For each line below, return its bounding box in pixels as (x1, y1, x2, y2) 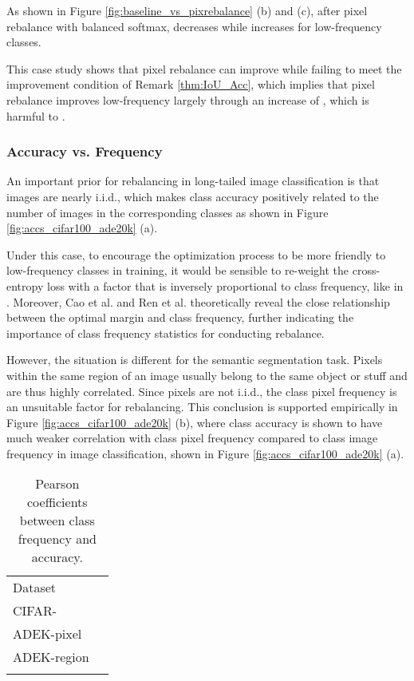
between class (19, 511, 95, 530)
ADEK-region (13, 647, 89, 667)
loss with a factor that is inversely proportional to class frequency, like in (46, 277, 404, 294)
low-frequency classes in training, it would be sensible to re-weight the (6, 262, 349, 279)
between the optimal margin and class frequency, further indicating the (6, 309, 354, 326)
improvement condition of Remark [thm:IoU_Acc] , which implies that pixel (6, 76, 375, 93)
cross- (352, 262, 380, 279)
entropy (6, 277, 44, 294)
